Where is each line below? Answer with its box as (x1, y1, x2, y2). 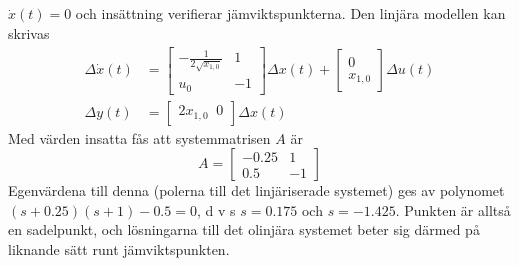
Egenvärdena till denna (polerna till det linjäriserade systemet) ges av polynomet (8, 180, 505, 201)
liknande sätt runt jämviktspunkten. (8, 239, 230, 260)
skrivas (8, 22, 50, 43)
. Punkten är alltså (395, 199, 511, 220)
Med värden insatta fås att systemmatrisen (8, 127, 271, 148)
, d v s (196, 199, 236, 220)
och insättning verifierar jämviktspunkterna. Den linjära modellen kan (75, 3, 506, 24)
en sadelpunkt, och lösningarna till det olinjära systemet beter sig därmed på (8, 219, 480, 240)
